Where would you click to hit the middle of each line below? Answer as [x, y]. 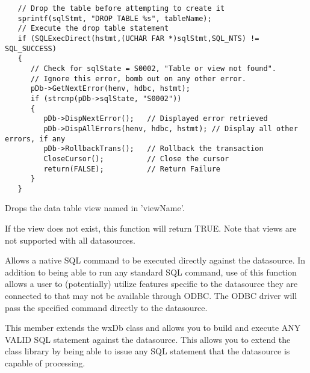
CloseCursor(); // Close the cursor [136, 159]
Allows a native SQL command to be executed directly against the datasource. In [155, 260]
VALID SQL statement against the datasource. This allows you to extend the [148, 339]
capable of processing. [45, 363]
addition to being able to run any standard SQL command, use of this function [151, 272]
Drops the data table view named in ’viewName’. [95, 208]
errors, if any [35, 139]
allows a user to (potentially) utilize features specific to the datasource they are [151, 284]
